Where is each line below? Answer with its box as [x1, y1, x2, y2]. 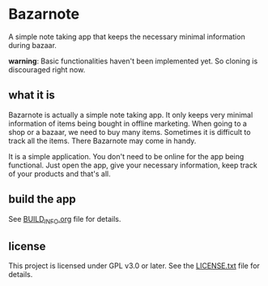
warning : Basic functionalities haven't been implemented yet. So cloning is [8, 56, 258, 66]
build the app [8, 193, 76, 206]
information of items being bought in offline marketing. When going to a [8, 119, 247, 128]
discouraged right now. [8, 64, 86, 74]
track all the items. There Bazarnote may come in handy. [8, 136, 197, 145]
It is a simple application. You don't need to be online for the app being [8, 151, 245, 161]
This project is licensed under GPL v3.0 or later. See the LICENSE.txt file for [8, 261, 261, 271]
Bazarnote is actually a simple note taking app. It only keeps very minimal [8, 110, 253, 119]
